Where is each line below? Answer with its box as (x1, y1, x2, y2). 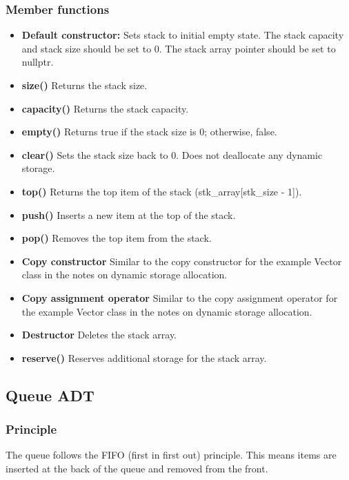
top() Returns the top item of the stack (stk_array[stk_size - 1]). (21, 184, 302, 198)
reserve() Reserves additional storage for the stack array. (21, 350, 267, 365)
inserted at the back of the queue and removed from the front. (6, 461, 268, 475)
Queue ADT (6, 384, 94, 405)
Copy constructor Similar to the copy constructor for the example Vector (21, 253, 342, 268)
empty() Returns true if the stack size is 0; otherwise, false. (21, 124, 277, 139)
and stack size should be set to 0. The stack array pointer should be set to (21, 41, 336, 55)
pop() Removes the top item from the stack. (21, 231, 212, 245)
